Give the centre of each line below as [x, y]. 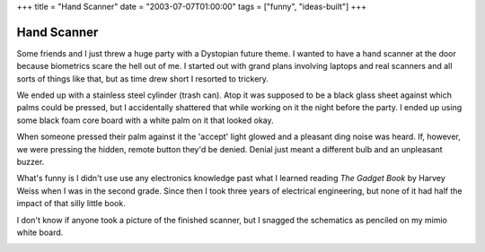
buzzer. [31, 162]
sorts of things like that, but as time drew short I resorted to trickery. [143, 78]
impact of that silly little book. [71, 204]
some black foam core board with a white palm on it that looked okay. [145, 120]
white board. [40, 232]
